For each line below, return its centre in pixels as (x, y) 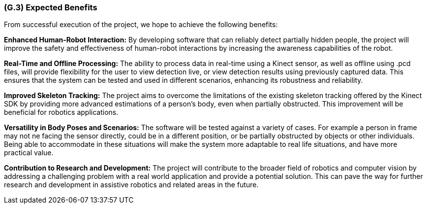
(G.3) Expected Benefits (51, 7)
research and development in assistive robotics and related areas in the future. (131, 185)
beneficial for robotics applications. (61, 112)
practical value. (29, 153)
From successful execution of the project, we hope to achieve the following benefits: (141, 25)
